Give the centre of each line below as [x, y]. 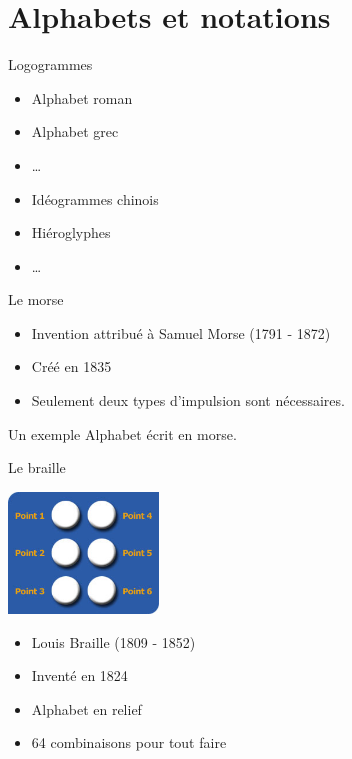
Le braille [37, 467]
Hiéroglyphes [71, 232]
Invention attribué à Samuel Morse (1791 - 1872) [181, 332]
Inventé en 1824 [79, 675]
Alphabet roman [82, 97]
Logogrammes [50, 64]
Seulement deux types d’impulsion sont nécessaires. [188, 400]
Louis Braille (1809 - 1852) [113, 641]
